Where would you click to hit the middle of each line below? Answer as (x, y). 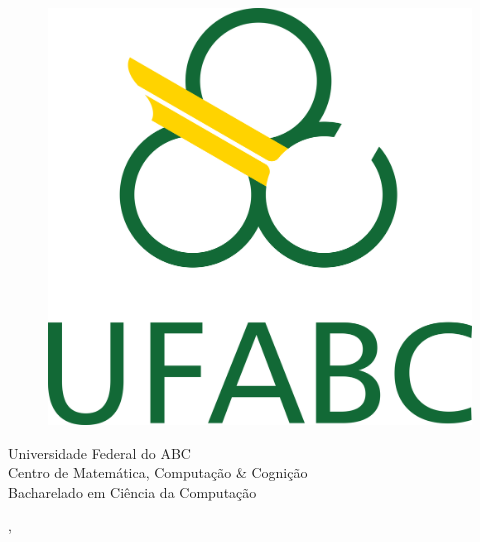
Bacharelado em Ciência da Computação (132, 491)
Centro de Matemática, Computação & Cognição (158, 472)
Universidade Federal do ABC (99, 452)
